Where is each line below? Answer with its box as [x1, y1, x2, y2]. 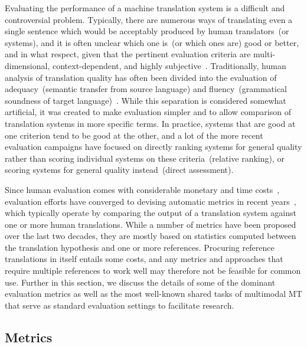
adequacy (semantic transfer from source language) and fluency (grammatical [5, 83, 287, 95]
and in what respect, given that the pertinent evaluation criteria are [5, 48, 251, 60]
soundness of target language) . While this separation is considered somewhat [5, 94, 286, 106]
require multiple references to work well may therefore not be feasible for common [5, 264, 301, 277]
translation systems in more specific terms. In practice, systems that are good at [5, 117, 296, 129]
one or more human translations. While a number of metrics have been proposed [5, 218, 296, 230]
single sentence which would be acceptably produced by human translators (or [5, 25, 289, 37]
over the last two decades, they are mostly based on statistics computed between [5, 230, 296, 242]
